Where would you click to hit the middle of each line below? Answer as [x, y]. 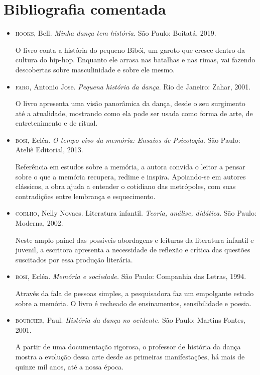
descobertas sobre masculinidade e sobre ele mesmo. [95, 69]
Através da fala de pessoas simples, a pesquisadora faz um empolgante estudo [135, 293]
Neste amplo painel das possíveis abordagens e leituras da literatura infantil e [135, 240]
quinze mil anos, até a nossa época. [70, 366]
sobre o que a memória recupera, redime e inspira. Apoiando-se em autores [131, 176]
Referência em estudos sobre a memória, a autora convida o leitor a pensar [130, 167]
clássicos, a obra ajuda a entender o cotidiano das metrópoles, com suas [125, 186]
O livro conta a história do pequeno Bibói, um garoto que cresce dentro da [130, 50]
